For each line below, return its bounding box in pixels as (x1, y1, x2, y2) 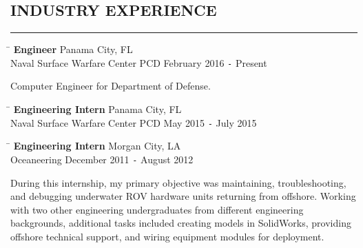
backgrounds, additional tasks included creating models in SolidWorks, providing (10, 216, 351, 230)
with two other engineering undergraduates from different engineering (10, 202, 304, 216)
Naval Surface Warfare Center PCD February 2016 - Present (10, 55, 267, 70)
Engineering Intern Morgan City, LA (13, 138, 181, 153)
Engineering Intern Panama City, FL (13, 102, 182, 116)
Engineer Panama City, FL (13, 42, 133, 56)
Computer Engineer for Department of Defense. (10, 79, 211, 93)
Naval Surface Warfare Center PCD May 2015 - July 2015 (10, 115, 257, 130)
